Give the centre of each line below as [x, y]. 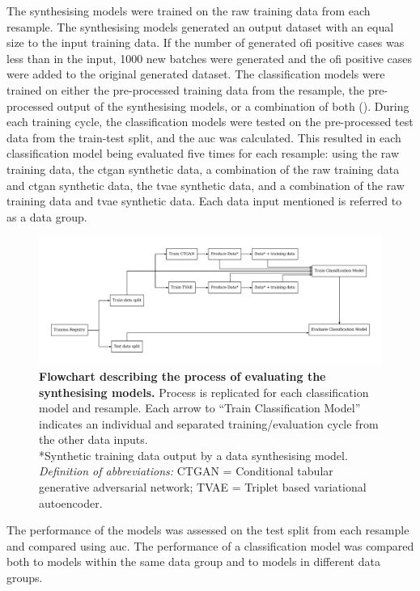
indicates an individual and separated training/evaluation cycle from [209, 423]
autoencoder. [71, 502]
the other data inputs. [93, 439]
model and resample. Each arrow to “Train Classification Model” [200, 408]
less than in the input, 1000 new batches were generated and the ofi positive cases [210, 58]
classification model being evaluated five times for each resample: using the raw [203, 153]
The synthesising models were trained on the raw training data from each [189, 11]
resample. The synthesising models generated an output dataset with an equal [200, 26]
